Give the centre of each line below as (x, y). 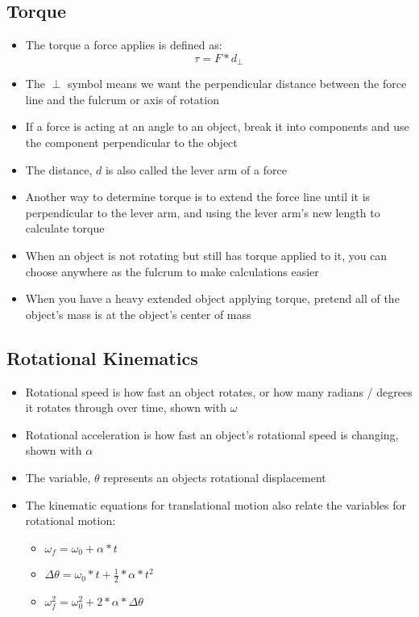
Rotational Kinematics (102, 357)
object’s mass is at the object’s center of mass (138, 314)
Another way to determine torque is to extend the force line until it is (198, 197)
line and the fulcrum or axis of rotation (122, 99)
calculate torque (65, 228)
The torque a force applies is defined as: (124, 45)
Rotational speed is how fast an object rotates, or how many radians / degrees (219, 391)
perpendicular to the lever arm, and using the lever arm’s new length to (203, 212)
